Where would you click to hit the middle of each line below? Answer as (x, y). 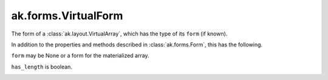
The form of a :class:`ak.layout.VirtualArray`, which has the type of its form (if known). (119, 34)
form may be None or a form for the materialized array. (80, 56)
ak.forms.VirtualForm (67, 16)
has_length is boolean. (42, 67)
